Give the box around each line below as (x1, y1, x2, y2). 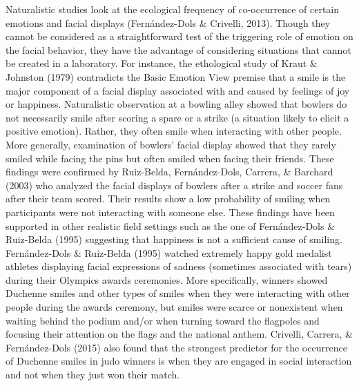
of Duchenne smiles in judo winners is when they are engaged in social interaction (6, 354, 352, 368)
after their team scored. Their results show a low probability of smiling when (6, 191, 331, 206)
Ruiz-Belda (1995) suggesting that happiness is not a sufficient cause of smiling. (6, 232, 342, 247)
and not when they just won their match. (6, 367, 180, 382)
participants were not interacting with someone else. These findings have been (6, 204, 335, 219)
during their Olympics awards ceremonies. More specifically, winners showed (6, 272, 328, 287)
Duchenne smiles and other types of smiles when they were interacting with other (6, 286, 350, 300)
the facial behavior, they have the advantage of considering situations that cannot (6, 42, 351, 57)
